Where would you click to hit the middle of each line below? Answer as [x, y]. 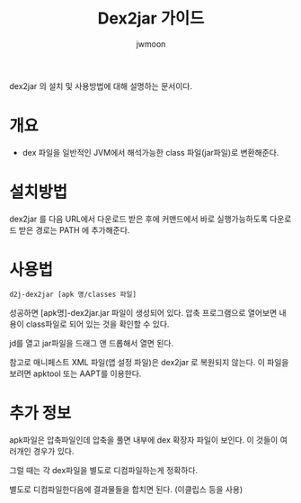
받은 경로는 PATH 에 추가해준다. [74, 229]
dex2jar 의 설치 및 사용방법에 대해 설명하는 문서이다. [101, 85]
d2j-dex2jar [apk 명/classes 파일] [73, 294]
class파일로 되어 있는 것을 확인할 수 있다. [97, 324]
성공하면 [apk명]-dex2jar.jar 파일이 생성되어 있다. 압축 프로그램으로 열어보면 [143, 312]
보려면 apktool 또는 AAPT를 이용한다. [75, 373]
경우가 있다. [53, 451]
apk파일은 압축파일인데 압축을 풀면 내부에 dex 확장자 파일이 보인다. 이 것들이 [144, 440]
